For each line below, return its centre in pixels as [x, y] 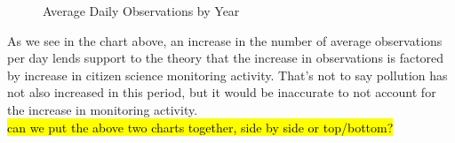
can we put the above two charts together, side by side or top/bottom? [200, 127]
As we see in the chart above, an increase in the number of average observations [225, 40]
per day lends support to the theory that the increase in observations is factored [226, 58]
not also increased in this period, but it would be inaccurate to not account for [222, 92]
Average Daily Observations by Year [141, 11]
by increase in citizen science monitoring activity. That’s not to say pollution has [227, 75]
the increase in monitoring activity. [103, 109]
